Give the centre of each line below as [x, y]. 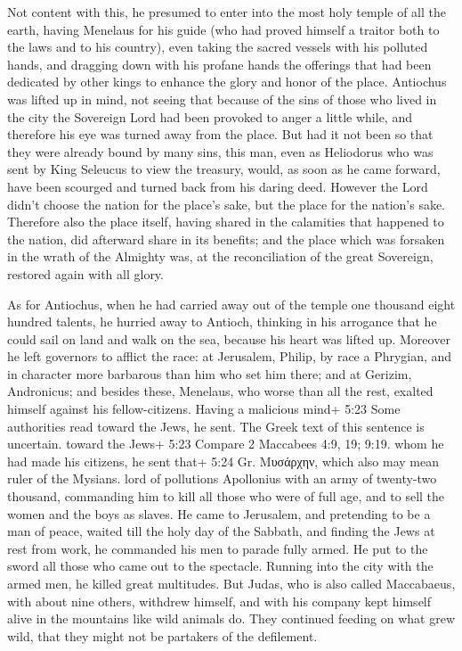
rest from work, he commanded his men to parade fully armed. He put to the [218, 548]
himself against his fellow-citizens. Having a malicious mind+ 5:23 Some [204, 409]
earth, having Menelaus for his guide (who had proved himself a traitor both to [223, 29]
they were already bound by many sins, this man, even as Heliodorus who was [220, 151]
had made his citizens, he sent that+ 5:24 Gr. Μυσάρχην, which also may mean [223, 461]
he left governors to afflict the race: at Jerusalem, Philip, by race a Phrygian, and [230, 356]
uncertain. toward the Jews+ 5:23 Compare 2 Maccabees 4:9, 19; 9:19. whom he [226, 444]
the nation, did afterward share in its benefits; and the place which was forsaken [226, 239]
